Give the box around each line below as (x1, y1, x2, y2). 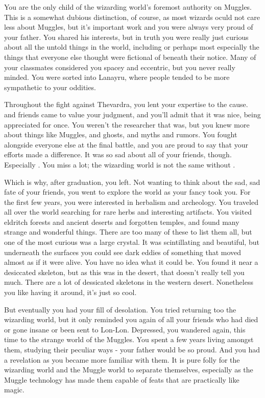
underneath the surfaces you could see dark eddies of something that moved (4, 246, 242, 257)
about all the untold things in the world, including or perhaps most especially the (4, 41, 259, 52)
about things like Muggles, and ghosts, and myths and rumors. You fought (4, 129, 237, 140)
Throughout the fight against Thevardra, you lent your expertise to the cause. (4, 99, 248, 110)
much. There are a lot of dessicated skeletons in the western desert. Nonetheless (4, 277, 253, 287)
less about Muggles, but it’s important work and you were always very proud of (4, 22, 253, 32)
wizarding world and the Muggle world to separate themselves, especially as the (4, 364, 253, 375)
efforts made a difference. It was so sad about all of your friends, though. (4, 149, 232, 160)
